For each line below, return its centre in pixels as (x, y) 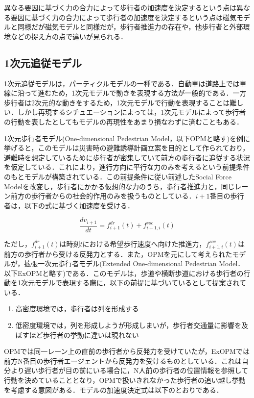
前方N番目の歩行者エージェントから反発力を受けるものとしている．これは (123, 361)
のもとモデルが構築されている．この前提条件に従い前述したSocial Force (118, 176)
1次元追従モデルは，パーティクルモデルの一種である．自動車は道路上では (122, 83)
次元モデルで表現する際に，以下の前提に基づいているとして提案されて (134, 283)
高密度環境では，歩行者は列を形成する (77, 309)
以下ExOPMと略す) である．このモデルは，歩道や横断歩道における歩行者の (124, 273)
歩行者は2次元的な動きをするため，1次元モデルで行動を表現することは (117, 102)
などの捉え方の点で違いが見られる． (69, 36)
